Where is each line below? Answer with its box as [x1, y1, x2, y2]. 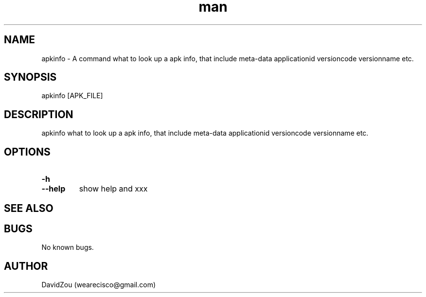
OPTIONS [4, 145, 51, 158]
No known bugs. [41, 243, 94, 252]
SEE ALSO [4, 202, 53, 214]
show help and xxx [79, 184, 148, 194]
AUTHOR [4, 260, 48, 272]
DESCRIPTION [4, 108, 73, 121]
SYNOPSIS [4, 71, 57, 84]
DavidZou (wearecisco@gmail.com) [41, 280, 156, 289]
